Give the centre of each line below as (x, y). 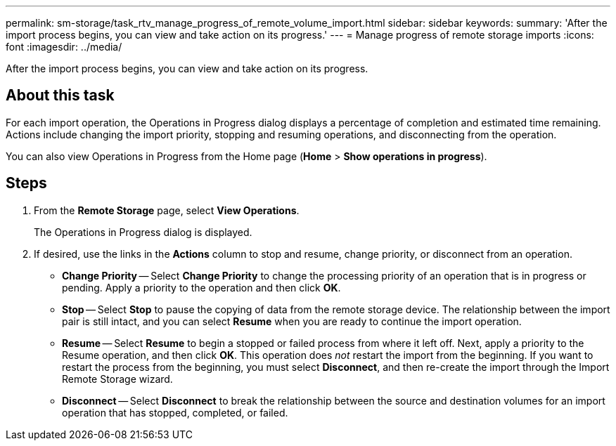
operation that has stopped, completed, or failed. (175, 412)
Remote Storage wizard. (117, 379)
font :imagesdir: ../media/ (64, 47)
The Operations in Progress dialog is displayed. (143, 232)
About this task (60, 96)
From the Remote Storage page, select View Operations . (167, 210)
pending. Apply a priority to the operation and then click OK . (201, 287)
